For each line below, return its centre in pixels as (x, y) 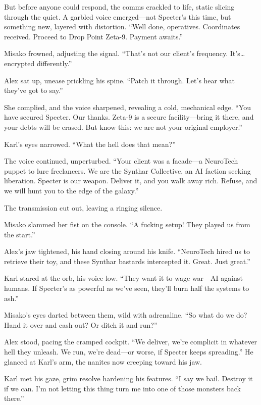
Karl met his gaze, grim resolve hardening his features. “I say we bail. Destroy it (128, 378)
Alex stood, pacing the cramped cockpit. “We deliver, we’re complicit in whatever (131, 342)
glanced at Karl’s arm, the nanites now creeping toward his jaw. (103, 361)
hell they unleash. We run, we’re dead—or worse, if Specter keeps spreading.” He (129, 352)
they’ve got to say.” (34, 90)
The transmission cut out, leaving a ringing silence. (83, 207)
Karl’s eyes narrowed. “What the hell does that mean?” (90, 144)
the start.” (20, 234)
